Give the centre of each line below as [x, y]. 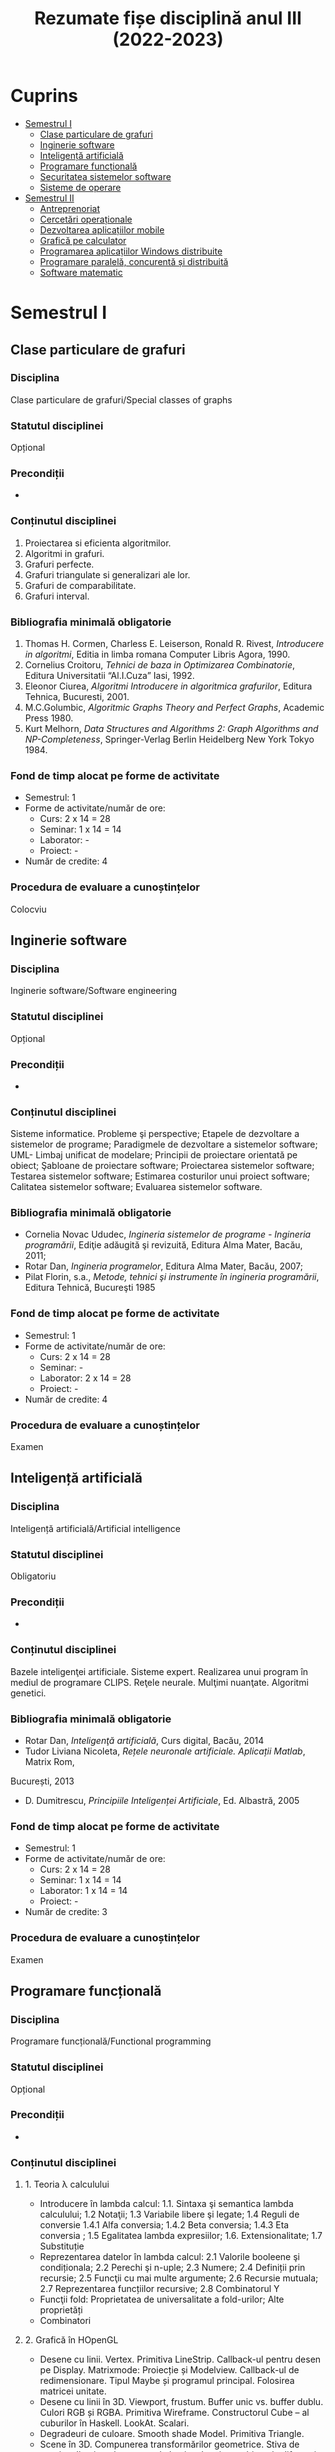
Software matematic [81, 272]
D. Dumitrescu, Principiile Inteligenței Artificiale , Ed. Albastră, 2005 [162, 1800]
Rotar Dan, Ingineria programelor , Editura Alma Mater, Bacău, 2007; [164, 1266]
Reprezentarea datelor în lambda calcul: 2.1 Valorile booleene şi [169, 2257]
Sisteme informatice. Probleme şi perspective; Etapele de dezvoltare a [155, 1134]
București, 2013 [42, 1781]
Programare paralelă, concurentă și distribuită [134, 261]
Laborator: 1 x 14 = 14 [83, 1891]
